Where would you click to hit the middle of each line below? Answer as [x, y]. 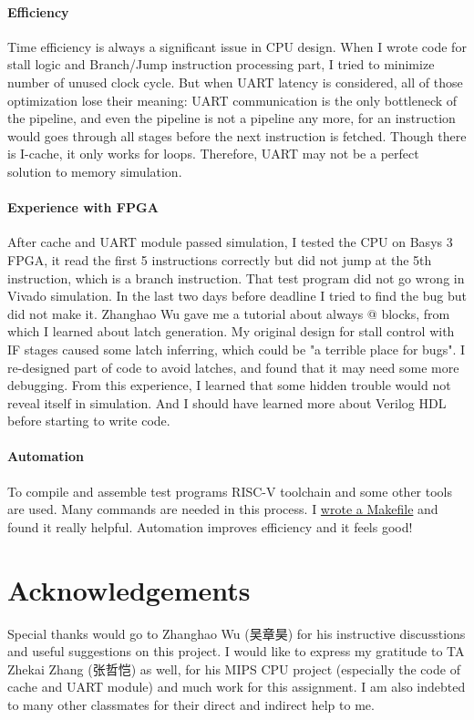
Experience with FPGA [83, 207]
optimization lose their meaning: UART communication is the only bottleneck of [232, 100]
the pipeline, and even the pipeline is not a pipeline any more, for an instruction [232, 118]
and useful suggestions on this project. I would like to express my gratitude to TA [236, 651]
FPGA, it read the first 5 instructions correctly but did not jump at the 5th [220, 259]
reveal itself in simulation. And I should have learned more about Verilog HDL [227, 402]
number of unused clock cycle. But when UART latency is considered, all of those [235, 82]
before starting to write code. [89, 421]
